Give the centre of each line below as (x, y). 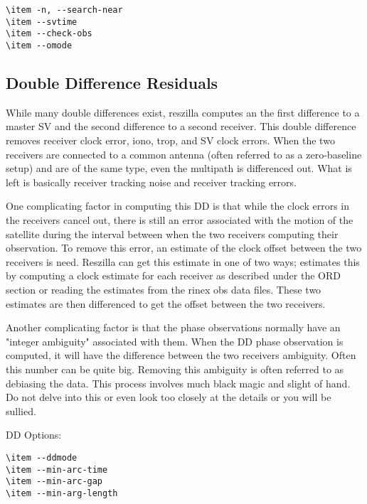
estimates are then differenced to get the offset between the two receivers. (166, 303)
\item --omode (39, 45)
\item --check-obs (49, 34)
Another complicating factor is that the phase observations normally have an (173, 327)
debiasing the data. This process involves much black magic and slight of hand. (178, 383)
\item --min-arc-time (57, 470)
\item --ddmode (42, 457)
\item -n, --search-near (64, 10)
